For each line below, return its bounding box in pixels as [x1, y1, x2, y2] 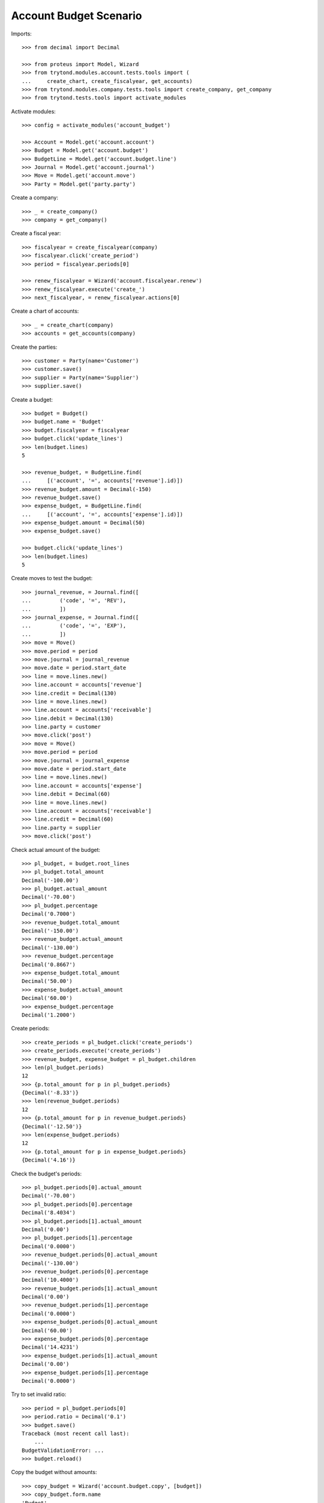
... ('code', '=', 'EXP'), [22, 622, 127, 629]
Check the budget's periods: [11, 1170, 82, 1177]
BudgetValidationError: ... [22, 1446, 104, 1454]
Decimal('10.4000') [22, 1276, 79, 1284]
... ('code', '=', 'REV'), [22, 597, 127, 604]
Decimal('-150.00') [22, 928, 79, 934]
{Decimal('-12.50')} [22, 1123, 82, 1130]
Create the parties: [11, 343, 58, 350]
